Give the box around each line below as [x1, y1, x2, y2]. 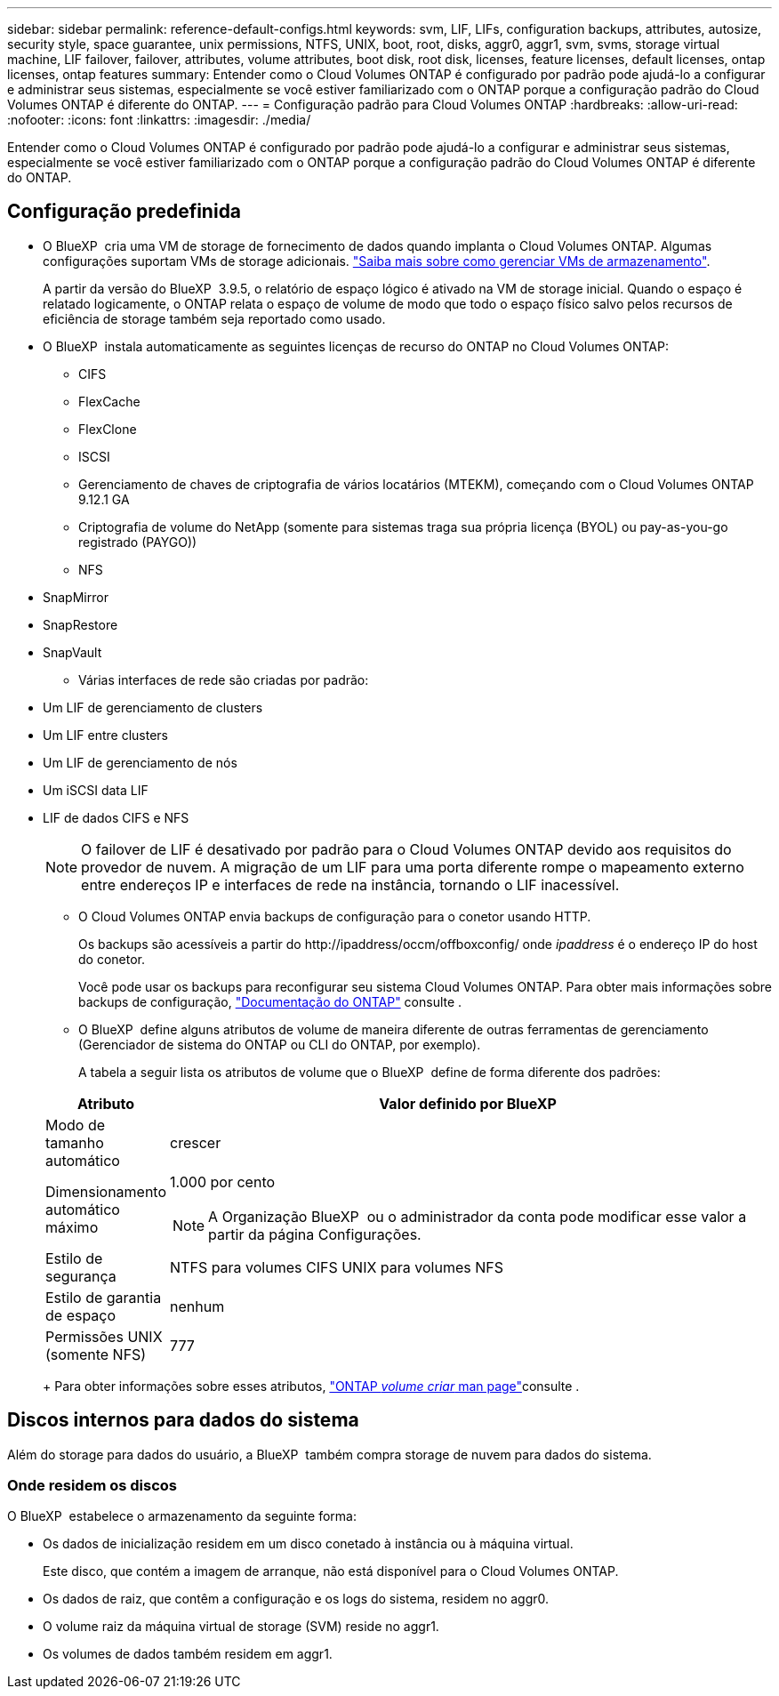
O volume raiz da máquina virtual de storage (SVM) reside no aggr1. [43, 1619, 439, 1635]
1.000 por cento [170, 1172, 276, 1191]
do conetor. [78, 951, 145, 967]
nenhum [170, 1297, 225, 1315]
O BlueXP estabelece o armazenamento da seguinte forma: [7, 1508, 357, 1524]
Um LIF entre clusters [43, 727, 168, 743]
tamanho [45, 1133, 104, 1152]
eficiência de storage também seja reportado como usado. [43, 310, 386, 326]
